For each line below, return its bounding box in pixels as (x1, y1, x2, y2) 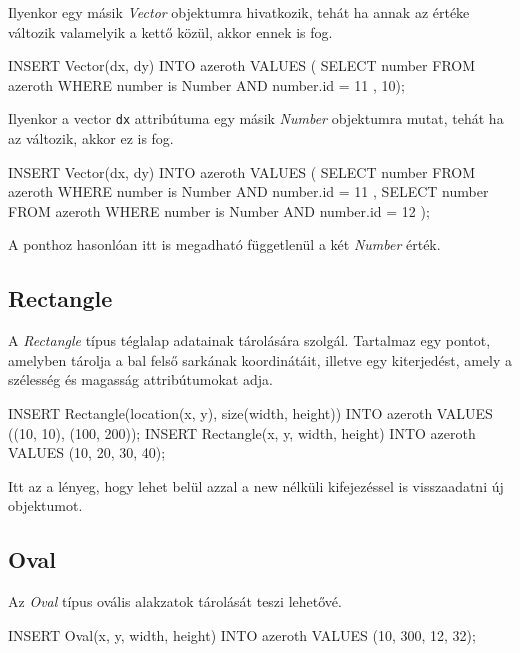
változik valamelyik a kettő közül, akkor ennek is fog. (8, 21, 333, 42)
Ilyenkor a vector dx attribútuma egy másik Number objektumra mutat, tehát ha (8, 108, 504, 129)
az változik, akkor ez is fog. (8, 128, 174, 149)
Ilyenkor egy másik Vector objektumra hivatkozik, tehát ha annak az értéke (8, 2, 470, 22)
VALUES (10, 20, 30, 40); (8, 442, 166, 463)
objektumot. (8, 495, 83, 516)
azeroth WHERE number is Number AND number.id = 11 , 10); (8, 74, 405, 95)
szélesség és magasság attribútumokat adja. (8, 369, 273, 390)
